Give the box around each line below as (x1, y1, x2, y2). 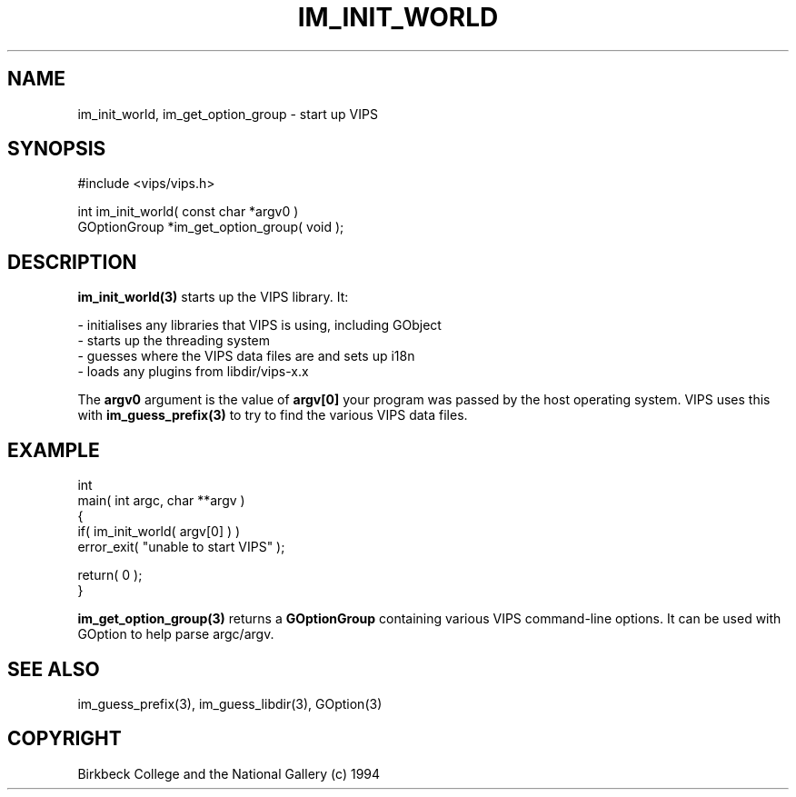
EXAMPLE (7, 438, 100, 462)
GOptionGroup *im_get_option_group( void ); (77, 219, 344, 235)
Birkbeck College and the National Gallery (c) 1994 (77, 765, 381, 782)
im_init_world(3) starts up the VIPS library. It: (77, 289, 349, 305)
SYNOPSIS (7, 137, 106, 161)
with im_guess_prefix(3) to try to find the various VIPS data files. (77, 407, 468, 423)
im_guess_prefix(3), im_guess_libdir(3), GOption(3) (77, 695, 383, 712)
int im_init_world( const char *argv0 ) (77, 204, 299, 220)
